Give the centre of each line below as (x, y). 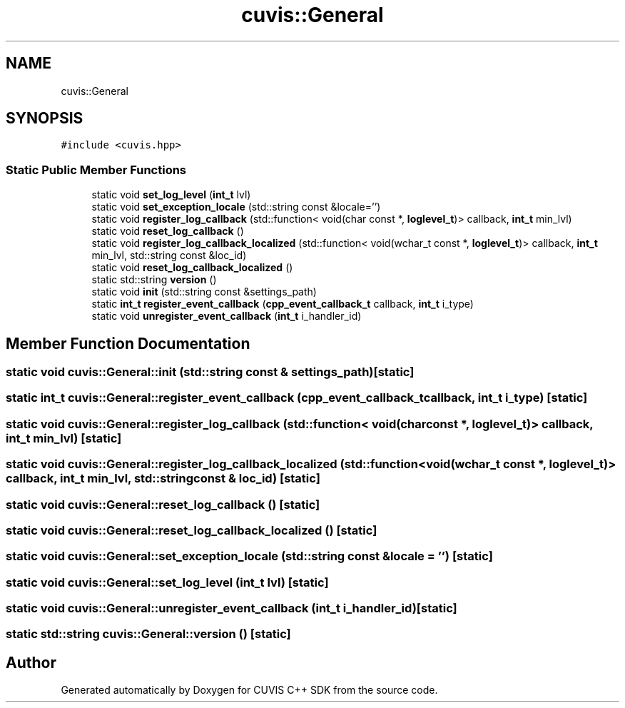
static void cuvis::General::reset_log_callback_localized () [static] (192, 530)
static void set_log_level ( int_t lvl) (171, 195)
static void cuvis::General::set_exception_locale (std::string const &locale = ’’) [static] (249, 556)
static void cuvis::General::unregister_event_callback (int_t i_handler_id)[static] (232, 608)
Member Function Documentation (128, 343)
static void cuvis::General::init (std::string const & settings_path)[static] (210, 372)
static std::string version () (154, 280)
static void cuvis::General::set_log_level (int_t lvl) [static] (167, 582)
